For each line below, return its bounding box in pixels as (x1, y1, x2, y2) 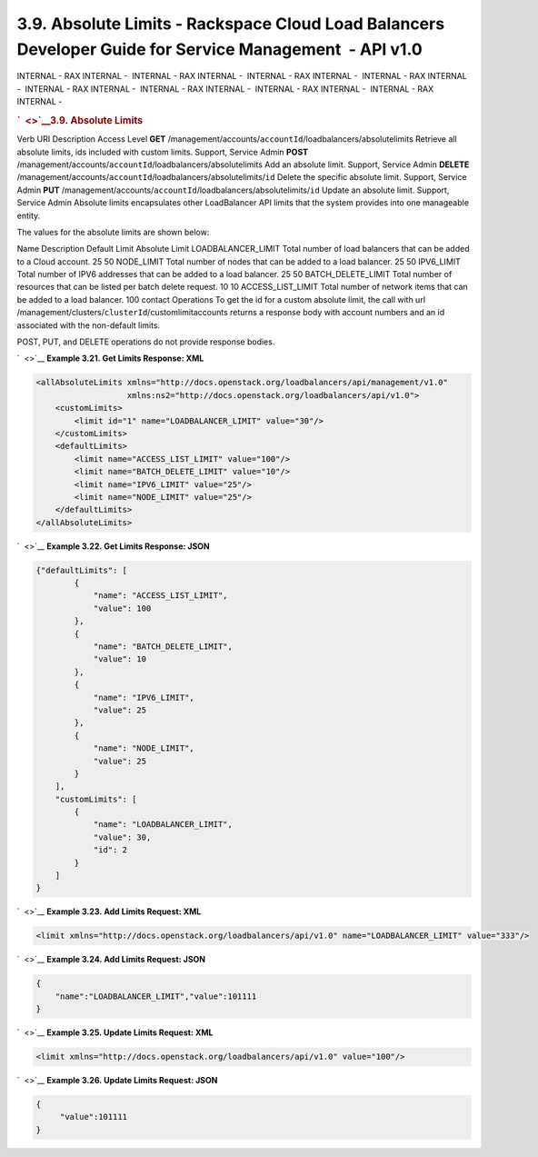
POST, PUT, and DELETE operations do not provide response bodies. (16, 336, 275, 347)
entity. (16, 210, 41, 221)
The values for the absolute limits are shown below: (16, 226, 210, 237)
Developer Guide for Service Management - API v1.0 (16, 39, 423, 59)
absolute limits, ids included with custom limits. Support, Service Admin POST (16, 146, 309, 157)
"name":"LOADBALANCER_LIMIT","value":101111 (55, 991, 257, 1002)
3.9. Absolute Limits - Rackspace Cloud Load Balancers (16, 14, 445, 34)
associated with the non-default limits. (16, 319, 161, 331)
